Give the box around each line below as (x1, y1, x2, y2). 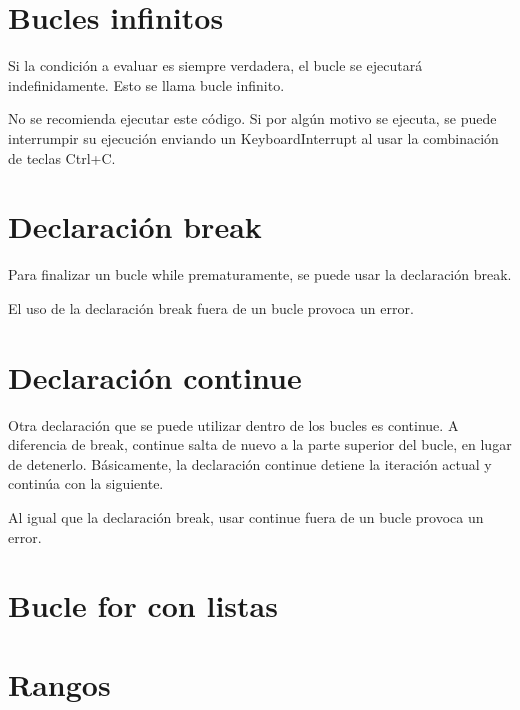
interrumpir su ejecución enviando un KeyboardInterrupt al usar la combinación (8, 127, 499, 148)
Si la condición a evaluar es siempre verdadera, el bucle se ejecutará (8, 55, 423, 76)
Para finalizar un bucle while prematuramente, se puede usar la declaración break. (8, 264, 512, 285)
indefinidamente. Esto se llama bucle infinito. (8, 74, 285, 95)
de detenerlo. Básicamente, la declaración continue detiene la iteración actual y (8, 453, 492, 474)
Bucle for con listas (8, 585, 278, 626)
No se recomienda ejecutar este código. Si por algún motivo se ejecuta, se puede (8, 108, 497, 129)
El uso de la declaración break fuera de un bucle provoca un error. (8, 297, 414, 318)
